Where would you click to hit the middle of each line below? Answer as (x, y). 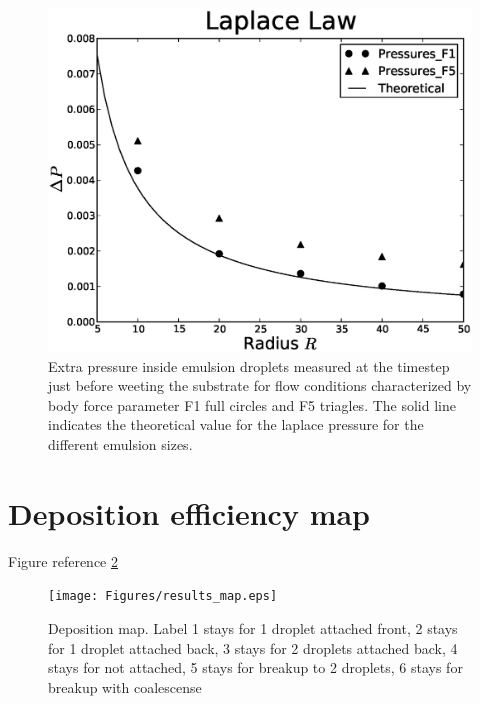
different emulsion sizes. (120, 444)
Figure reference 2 (63, 560)
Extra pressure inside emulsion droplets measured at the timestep (249, 365)
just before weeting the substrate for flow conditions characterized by (260, 385)
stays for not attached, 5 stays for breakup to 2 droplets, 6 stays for (255, 667)
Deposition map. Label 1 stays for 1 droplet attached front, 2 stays (253, 628)
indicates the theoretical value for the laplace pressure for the (236, 424)
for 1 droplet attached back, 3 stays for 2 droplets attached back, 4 (253, 647)
